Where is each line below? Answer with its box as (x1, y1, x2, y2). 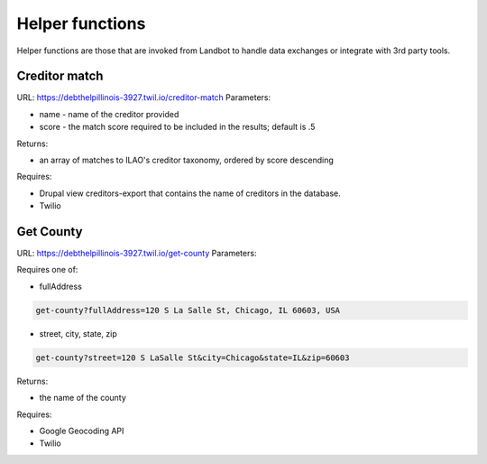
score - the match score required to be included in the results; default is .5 (39, 122, 316, 133)
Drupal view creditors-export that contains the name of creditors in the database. (39, 188, 342, 199)
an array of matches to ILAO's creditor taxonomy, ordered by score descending (39, 154, 334, 166)
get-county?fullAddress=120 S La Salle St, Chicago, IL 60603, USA (35, 305, 341, 315)
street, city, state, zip (39, 328, 117, 339)
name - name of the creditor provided (39, 108, 179, 119)
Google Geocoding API (39, 425, 124, 436)
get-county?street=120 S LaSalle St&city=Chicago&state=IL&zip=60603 (35, 352, 350, 363)
